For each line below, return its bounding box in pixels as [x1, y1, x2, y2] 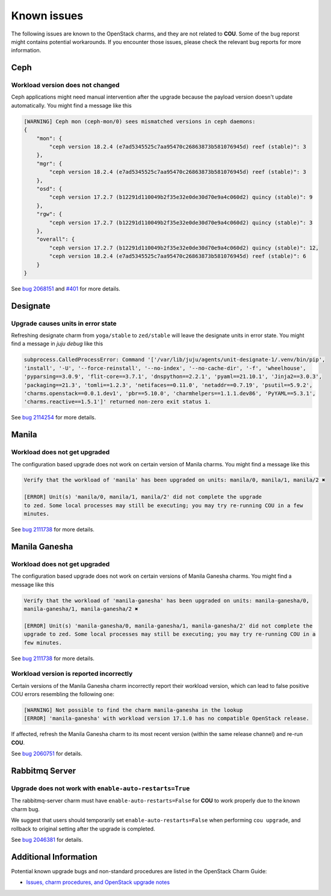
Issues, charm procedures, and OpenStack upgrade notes [26, 879, 170, 886]
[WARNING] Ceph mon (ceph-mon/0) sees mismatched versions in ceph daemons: [23, 118, 256, 125]
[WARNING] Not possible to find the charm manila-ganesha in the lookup [23, 707, 243, 714]
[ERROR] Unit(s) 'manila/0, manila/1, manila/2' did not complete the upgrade [23, 493, 262, 501]
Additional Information [11, 851, 97, 862]
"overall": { [36, 236, 75, 243]
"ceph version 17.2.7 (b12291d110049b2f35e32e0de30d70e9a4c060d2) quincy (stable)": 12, [49, 244, 319, 251]
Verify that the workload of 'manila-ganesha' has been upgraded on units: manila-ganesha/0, [23, 597, 310, 604]
